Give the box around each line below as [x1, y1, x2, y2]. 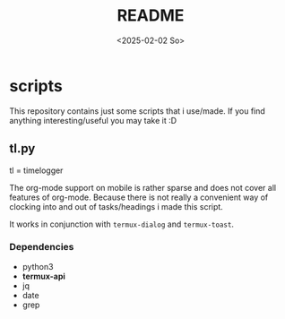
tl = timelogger [9, 165, 64, 176]
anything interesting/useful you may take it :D [9, 115, 177, 125]
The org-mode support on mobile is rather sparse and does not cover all [9, 182, 276, 193]
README [117, 5, 185, 26]
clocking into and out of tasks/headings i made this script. [9, 201, 224, 211]
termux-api [22, 271, 65, 281]
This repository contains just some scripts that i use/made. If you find [9, 105, 266, 116]
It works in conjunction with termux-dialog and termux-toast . [9, 219, 235, 229]
